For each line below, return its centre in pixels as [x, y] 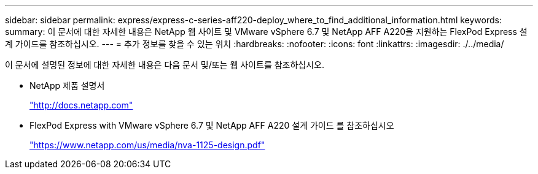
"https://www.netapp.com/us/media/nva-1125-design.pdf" [147, 145]
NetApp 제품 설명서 [67, 85]
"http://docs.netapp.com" [81, 105]
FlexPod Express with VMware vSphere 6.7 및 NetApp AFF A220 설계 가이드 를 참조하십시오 [212, 125]
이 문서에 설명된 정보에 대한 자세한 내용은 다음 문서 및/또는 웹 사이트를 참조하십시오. [165, 65]
